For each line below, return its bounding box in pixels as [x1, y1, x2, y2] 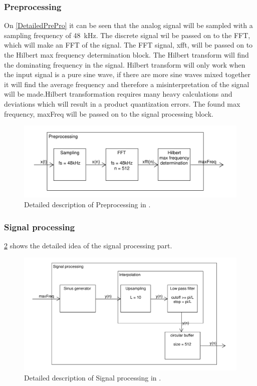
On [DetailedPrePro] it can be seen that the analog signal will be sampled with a [4, 20, 253, 31]
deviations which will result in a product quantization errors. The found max [4, 98, 240, 109]
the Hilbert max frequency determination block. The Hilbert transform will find [4, 50, 249, 60]
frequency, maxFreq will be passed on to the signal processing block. [4, 108, 213, 119]
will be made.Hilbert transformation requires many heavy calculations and [4, 89, 232, 99]
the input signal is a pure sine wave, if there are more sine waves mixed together [4, 69, 251, 80]
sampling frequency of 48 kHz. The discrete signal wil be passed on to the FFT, [4, 30, 250, 40]
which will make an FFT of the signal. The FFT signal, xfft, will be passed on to [4, 40, 253, 50]
